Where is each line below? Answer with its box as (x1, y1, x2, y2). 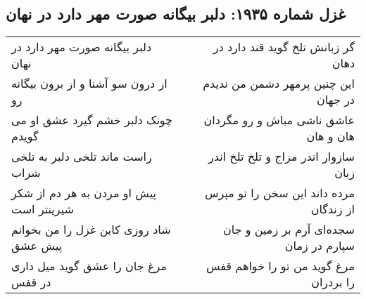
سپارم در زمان (284, 237, 355, 254)
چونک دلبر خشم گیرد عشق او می (11, 112, 173, 128)
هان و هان (306, 128, 355, 145)
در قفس (11, 274, 51, 291)
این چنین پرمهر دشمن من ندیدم (203, 75, 355, 92)
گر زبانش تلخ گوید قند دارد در (213, 39, 355, 55)
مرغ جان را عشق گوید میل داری (11, 258, 167, 274)
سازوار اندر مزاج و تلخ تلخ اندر (208, 148, 355, 165)
